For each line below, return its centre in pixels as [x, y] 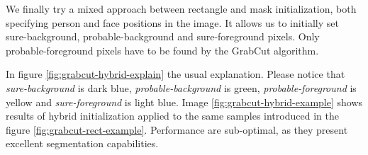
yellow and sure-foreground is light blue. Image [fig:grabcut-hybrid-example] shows [184, 102]
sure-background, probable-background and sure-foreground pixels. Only [163, 36]
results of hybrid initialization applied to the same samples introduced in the [172, 116]
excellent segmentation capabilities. [82, 143]
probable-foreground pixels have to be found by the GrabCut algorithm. [162, 50]
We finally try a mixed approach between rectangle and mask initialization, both [181, 8]
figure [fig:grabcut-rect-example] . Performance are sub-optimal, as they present [177, 129]
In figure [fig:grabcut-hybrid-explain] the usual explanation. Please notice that [175, 74]
